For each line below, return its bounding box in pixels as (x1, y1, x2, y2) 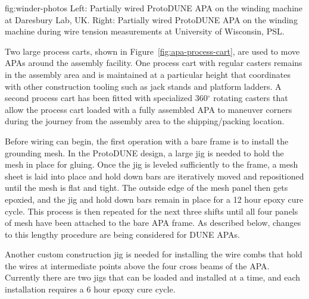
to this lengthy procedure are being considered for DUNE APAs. (5, 228, 240, 240)
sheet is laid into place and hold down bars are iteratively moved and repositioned (5, 169, 304, 182)
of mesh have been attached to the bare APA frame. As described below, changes (5, 216, 301, 229)
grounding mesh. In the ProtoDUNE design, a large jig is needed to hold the (5, 146, 284, 159)
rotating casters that (213, 92, 288, 104)
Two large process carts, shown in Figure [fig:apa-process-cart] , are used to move (5, 45, 300, 57)
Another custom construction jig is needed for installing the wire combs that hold (5, 248, 302, 260)
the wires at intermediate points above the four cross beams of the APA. (5, 259, 270, 272)
